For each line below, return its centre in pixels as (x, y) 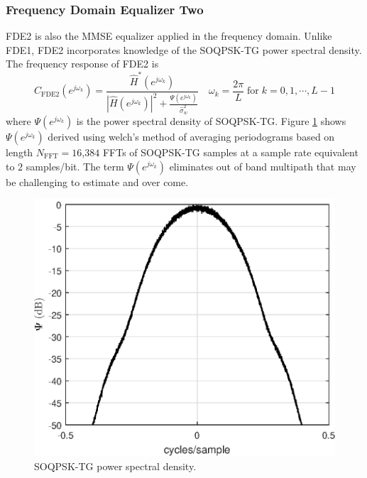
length (20, 152)
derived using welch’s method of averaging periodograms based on (191, 136)
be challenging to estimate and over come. (97, 181)
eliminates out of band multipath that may (263, 166)
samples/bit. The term (75, 166)
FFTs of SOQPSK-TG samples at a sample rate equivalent (230, 152)
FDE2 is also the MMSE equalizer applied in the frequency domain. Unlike (169, 36)
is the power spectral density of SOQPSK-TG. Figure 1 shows (211, 120)
